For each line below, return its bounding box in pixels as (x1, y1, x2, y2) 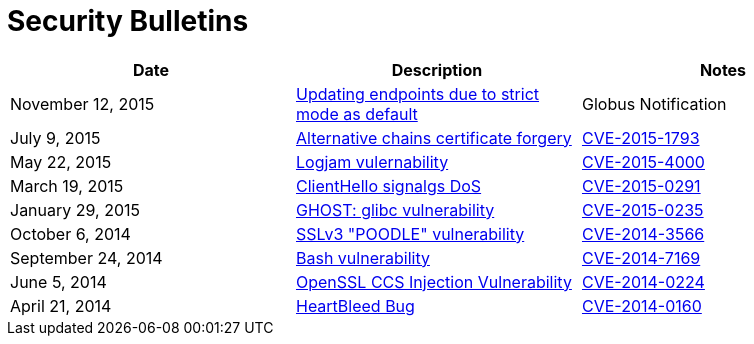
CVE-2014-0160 (581, 295, 702, 316)
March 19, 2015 (10, 175, 124, 196)
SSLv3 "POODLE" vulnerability (295, 223, 525, 244)
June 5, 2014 (10, 271, 107, 292)
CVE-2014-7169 (581, 247, 701, 268)
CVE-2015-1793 (581, 127, 700, 148)
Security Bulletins (7, 4, 249, 38)
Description (391, 59, 483, 80)
